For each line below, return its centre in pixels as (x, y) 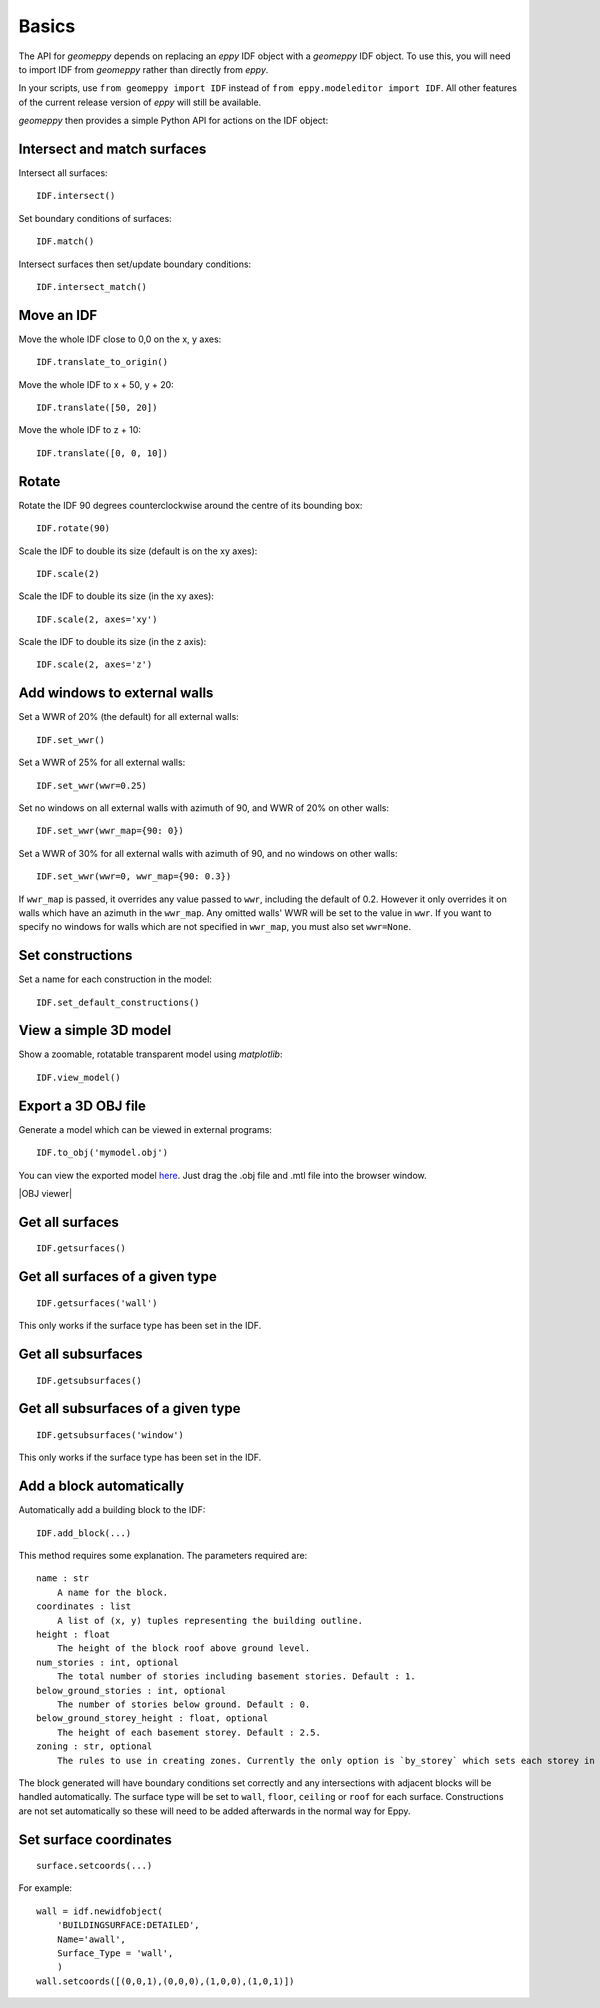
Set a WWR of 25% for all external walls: (102, 762)
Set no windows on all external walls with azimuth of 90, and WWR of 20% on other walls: (204, 807)
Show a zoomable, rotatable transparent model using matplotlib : (150, 1054)
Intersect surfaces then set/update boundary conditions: (135, 264)
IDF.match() (65, 241)
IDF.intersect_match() (92, 286)
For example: (45, 1888)
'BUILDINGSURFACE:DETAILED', (128, 1925)
